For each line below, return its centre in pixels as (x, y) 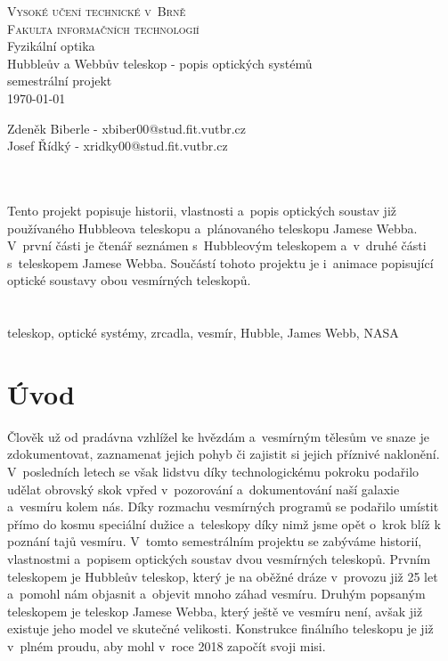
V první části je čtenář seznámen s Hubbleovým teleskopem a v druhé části (217, 245)
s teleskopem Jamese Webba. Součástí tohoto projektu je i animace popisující (220, 262)
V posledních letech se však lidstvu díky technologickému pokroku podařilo (213, 471)
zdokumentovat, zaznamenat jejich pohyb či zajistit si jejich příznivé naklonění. (224, 454)
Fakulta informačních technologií (103, 28)
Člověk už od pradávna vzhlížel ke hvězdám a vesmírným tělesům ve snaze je (218, 436)
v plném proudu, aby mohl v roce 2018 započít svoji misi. (167, 645)
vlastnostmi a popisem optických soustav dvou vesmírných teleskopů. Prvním (219, 558)
